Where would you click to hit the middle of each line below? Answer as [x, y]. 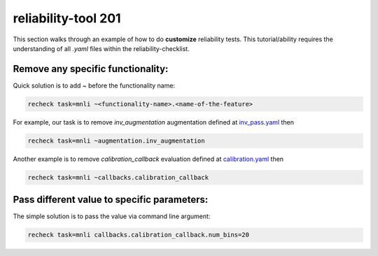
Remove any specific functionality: [91, 69]
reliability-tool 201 [67, 18]
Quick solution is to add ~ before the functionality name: [94, 85]
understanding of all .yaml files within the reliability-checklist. [101, 48]
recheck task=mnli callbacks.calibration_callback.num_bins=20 [139, 235]
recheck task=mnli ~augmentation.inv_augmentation [117, 141]
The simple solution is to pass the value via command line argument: [112, 216]
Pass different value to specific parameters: [111, 200]
